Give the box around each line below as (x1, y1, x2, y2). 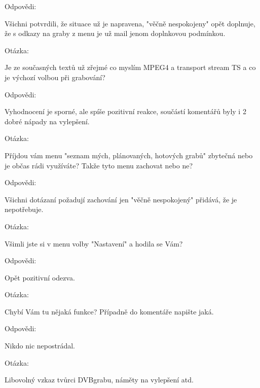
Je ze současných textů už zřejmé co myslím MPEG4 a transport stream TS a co (5, 62, 256, 73)
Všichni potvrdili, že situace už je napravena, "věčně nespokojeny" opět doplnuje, (5, 18, 255, 28)
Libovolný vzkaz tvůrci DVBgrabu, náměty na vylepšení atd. (5, 374, 194, 385)
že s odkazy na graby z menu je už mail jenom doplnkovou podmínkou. (5, 28, 226, 39)
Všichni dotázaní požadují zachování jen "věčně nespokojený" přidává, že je (5, 194, 237, 204)
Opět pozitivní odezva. (5, 272, 75, 283)
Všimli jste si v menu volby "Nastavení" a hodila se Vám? (5, 238, 183, 249)
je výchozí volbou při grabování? (5, 72, 105, 82)
